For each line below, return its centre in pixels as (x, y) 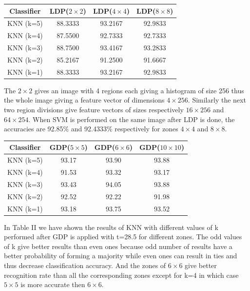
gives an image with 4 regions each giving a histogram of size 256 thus (139, 90)
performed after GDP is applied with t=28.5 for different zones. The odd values (123, 237)
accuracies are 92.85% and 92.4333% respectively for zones (91, 129)
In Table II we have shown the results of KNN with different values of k (111, 227)
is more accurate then (53, 284)
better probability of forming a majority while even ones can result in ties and (121, 256)
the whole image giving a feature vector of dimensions (84, 100)
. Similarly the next (217, 100)
